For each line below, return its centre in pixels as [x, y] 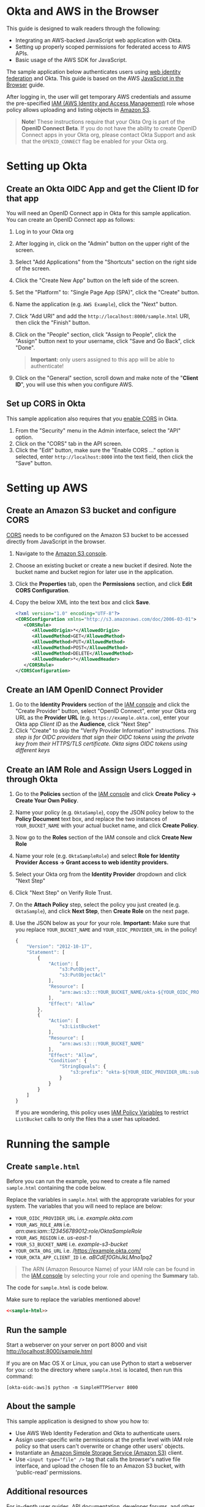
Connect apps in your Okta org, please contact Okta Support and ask [108, 135]
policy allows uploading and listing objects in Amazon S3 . [79, 109]
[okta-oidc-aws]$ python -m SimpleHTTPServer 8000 [72, 1388]
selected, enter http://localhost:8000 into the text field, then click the [104, 457]
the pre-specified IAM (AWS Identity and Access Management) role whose [100, 103]
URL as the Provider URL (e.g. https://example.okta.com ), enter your [102, 718]
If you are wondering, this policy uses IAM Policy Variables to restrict [102, 1112]
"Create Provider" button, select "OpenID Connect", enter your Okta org [106, 711]
